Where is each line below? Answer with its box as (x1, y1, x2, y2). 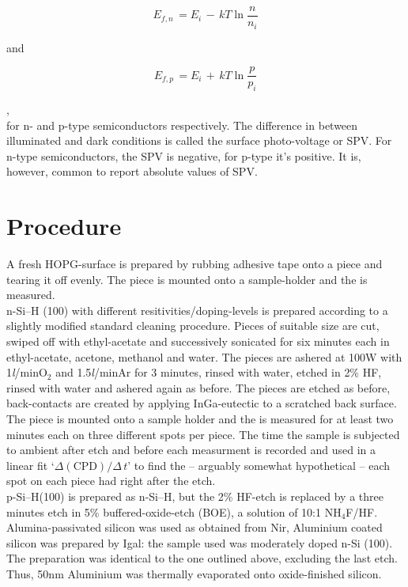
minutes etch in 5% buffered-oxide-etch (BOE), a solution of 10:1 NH (6, 503, 342, 520)
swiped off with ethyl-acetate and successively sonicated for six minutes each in (6, 333, 390, 350)
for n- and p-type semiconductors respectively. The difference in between (6, 116, 358, 133)
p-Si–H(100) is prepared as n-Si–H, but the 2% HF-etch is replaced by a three (6, 487, 383, 504)
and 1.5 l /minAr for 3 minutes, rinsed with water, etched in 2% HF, (55, 364, 382, 381)
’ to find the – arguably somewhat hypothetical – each (127, 456, 391, 473)
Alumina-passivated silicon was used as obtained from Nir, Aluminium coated (6, 519, 383, 536)
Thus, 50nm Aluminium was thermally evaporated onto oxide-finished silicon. (6, 565, 382, 581)
